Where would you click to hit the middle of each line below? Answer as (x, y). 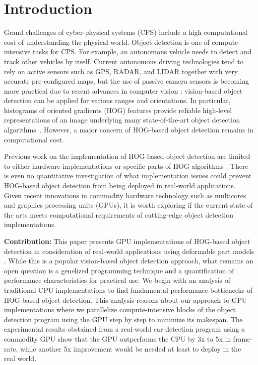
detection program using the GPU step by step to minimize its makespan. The (123, 319)
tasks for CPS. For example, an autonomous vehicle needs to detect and (142, 52)
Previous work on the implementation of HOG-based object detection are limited (127, 156)
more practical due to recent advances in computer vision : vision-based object (123, 90)
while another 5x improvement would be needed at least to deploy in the (130, 348)
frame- (243, 338)
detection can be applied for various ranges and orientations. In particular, (117, 100)
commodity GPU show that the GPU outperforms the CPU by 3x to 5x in (118, 338)
